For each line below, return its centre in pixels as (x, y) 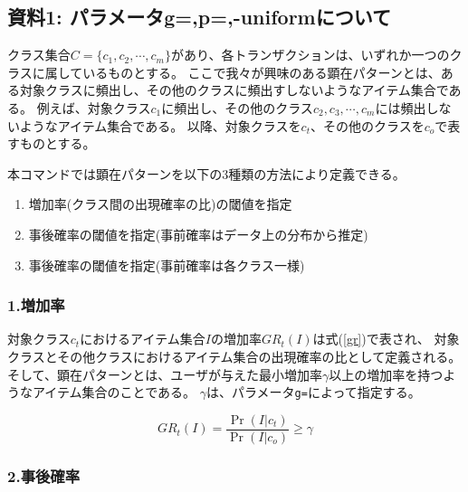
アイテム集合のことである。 (114, 392)
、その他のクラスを (367, 125)
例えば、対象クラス (94, 107)
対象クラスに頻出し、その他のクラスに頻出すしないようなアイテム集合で (234, 90)
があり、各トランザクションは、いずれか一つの (310, 55)
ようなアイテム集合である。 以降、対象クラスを (160, 125)
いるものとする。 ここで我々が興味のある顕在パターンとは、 (262, 72)
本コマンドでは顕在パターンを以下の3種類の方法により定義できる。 (206, 173)
